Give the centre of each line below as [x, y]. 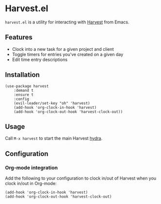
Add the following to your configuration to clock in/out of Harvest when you [81, 178]
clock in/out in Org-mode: [31, 184]
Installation [22, 75]
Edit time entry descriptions [40, 60]
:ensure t [24, 95]
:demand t [24, 90]
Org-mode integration [31, 167]
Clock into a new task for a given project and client [63, 49]
